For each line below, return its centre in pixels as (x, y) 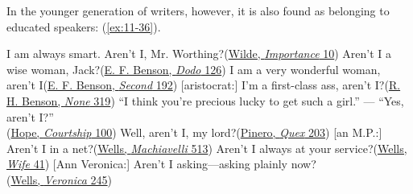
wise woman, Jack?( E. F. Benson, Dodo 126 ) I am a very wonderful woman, (194, 69)
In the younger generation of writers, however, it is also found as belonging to (198, 10)
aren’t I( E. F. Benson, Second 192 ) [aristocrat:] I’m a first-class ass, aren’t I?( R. (204, 85)
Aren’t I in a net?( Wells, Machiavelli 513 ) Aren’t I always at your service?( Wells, (207, 148)
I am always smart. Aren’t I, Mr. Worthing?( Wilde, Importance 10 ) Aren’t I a (199, 54)
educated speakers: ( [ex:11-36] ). (84, 26)
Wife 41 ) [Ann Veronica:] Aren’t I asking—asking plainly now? (161, 164)
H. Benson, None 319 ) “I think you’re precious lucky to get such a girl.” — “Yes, (205, 100)
